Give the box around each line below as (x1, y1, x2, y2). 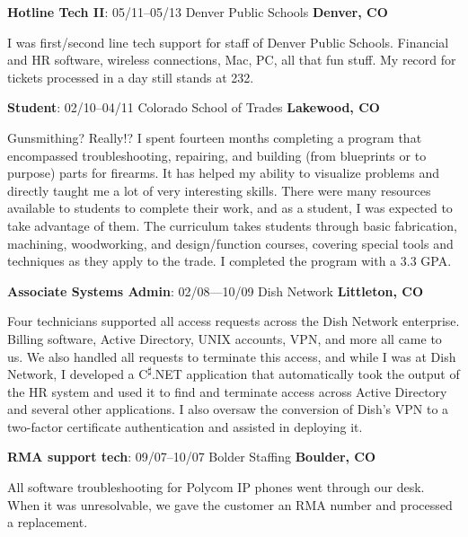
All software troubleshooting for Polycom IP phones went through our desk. (7, 478, 425, 497)
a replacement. (7, 513, 88, 532)
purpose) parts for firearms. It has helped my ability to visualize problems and (7, 163, 439, 182)
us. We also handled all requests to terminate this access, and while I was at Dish (7, 347, 456, 365)
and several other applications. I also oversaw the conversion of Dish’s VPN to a (7, 400, 449, 418)
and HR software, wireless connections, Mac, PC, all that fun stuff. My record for (7, 50, 456, 69)
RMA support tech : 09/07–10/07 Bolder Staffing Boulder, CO (7, 447, 376, 466)
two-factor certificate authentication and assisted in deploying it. (7, 417, 363, 436)
